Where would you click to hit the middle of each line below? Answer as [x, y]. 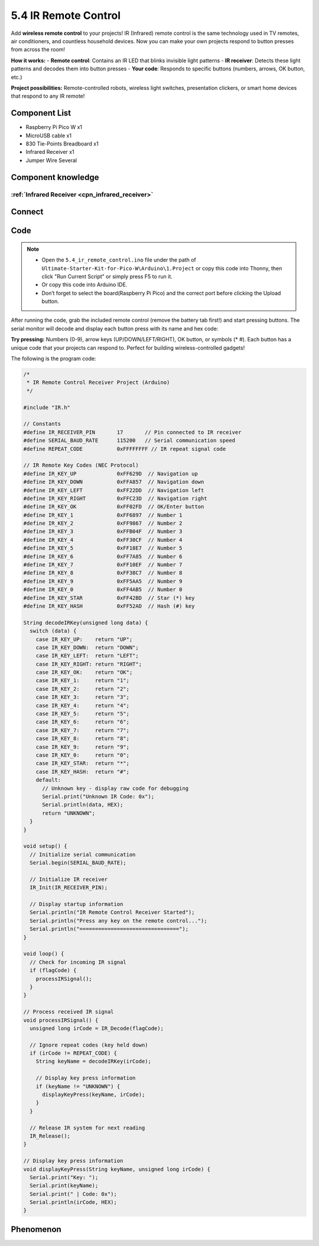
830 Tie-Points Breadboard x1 [62, 143]
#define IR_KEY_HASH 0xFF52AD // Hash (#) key [109, 606]
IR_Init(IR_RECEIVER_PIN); [69, 888]
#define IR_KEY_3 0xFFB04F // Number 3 [103, 532]
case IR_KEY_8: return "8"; [83, 739]
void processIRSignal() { [61, 1020]
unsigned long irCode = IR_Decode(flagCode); [97, 1028]
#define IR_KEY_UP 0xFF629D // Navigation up [110, 474]
